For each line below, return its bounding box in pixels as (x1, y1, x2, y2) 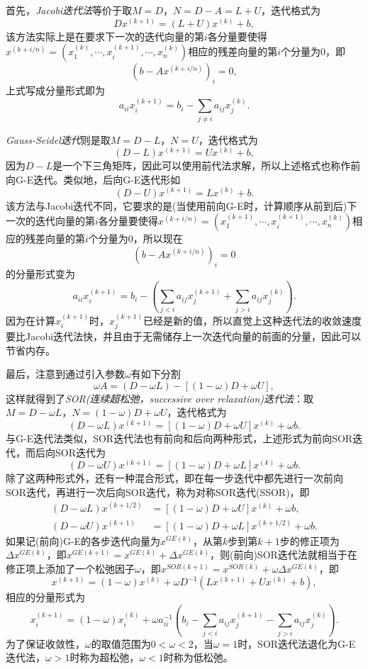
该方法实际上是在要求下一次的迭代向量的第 (6, 28, 204, 43)
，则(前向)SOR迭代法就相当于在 (209, 547, 357, 562)
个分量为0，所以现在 (88, 231, 183, 246)
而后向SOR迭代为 (25, 444, 106, 459)
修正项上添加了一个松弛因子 (6, 561, 135, 575)
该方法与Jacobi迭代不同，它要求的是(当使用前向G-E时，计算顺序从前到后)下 (6, 198, 357, 213)
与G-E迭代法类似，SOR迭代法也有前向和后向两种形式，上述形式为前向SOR (6, 431, 353, 446)
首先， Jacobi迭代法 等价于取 (6, 3, 133, 17)
